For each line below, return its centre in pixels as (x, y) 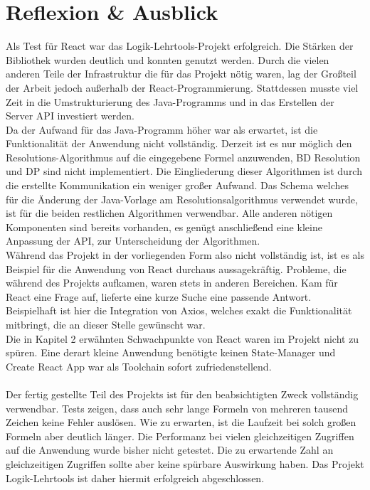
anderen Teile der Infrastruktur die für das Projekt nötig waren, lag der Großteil (181, 74)
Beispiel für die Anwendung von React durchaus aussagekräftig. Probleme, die (176, 268)
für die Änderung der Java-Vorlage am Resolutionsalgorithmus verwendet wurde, (182, 199)
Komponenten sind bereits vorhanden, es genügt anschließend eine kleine (164, 227)
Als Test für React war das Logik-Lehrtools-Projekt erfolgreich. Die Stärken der (180, 46)
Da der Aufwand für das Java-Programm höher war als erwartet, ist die (162, 129)
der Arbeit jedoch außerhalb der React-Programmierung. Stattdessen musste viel (182, 87)
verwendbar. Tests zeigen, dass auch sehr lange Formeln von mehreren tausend (177, 408)
